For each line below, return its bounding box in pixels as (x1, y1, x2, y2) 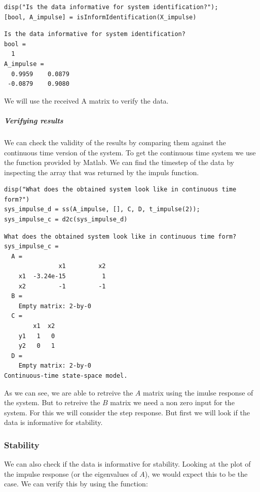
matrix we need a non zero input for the (110, 397, 235, 408)
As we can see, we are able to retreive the (4, 387, 133, 398)
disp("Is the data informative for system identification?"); (4, 4, 218, 11)
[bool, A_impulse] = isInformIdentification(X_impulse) (4, 13, 197, 21)
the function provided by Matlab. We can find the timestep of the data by (4, 157, 234, 168)
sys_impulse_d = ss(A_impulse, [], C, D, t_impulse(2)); (4, 206, 200, 213)
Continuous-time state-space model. (4, 372, 128, 379)
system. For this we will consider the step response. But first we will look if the (4, 407, 250, 417)
